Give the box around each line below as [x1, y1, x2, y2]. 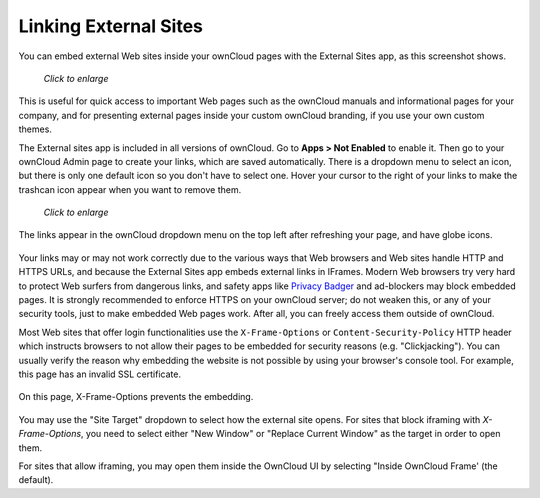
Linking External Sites [18, 15, 204, 37]
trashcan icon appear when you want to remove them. [18, 183, 242, 195]
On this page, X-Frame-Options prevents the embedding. [18, 391, 254, 403]
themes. [18, 123, 52, 135]
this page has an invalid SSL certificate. [18, 368, 182, 380]
